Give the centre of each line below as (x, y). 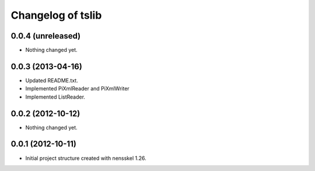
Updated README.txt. (52, 80)
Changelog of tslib (56, 15)
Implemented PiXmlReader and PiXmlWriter (77, 89)
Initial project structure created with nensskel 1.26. (86, 158)
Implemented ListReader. (55, 97)
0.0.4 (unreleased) (46, 36)
